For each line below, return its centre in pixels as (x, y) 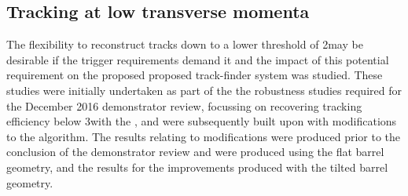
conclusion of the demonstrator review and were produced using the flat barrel (195, 152)
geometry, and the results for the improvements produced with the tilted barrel (197, 167)
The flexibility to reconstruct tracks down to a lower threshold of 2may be (185, 44)
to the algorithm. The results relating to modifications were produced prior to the (204, 136)
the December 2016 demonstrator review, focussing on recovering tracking (184, 105)
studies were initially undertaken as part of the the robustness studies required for (204, 90)
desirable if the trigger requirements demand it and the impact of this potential (198, 59)
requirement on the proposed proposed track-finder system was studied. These (195, 75)
